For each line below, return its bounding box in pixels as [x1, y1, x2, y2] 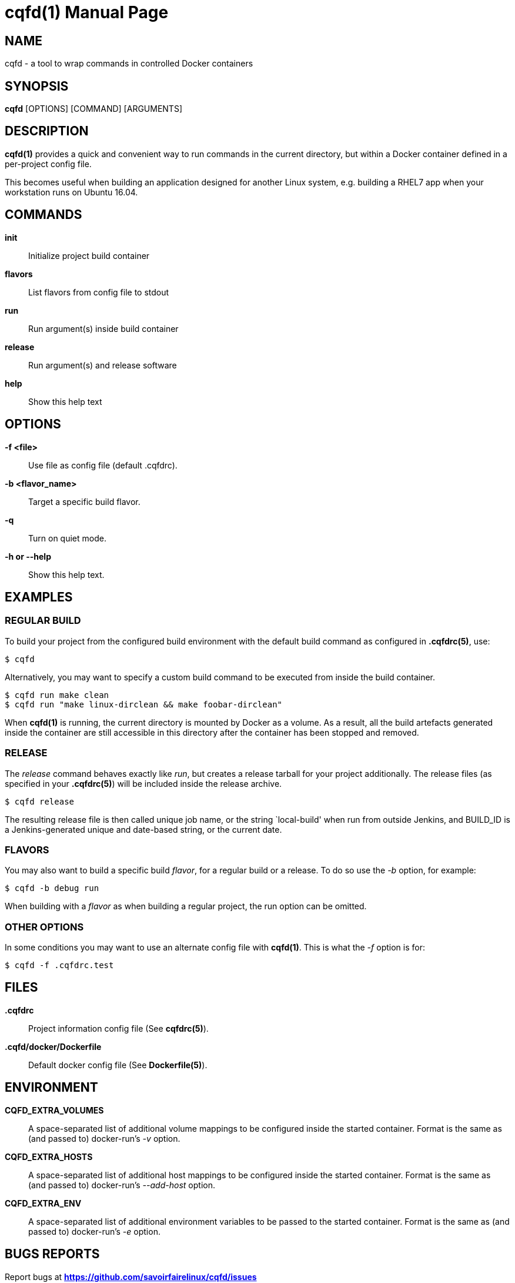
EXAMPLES [5, 589, 73, 604]
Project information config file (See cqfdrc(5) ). [28, 1023, 209, 1033]
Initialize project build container [28, 250, 150, 261]
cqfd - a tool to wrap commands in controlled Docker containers [5, 58, 253, 69]
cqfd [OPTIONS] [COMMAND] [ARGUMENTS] [5, 104, 182, 114]
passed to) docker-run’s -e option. [28, 1226, 160, 1237]
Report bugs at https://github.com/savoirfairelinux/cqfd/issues [5, 1271, 257, 1282]
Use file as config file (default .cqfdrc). [28, 460, 178, 470]
